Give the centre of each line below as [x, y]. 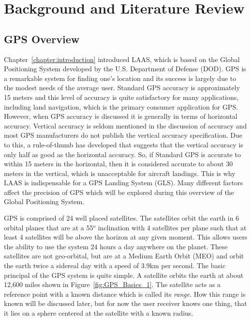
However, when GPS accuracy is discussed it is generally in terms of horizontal [121, 116]
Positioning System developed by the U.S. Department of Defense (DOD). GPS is [125, 69]
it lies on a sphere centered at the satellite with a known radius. [99, 313]
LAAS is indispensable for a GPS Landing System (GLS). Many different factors [124, 183]
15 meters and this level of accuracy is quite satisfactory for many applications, [121, 97]
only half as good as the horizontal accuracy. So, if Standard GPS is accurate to [122, 154]
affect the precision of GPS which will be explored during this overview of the [119, 192]
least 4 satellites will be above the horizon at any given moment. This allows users [126, 237]
